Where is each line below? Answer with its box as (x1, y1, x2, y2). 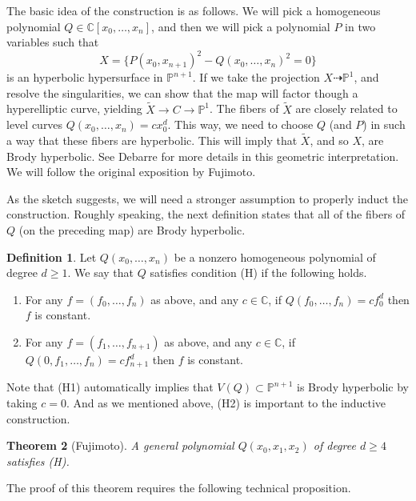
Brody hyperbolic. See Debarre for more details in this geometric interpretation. (6, 147, 399, 164)
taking (6, 395, 38, 411)
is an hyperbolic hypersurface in (6, 69, 163, 86)
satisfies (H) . (6, 452, 70, 469)
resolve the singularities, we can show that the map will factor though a (6, 84, 358, 101)
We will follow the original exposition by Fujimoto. (6, 163, 256, 180)
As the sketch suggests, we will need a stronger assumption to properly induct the (6, 190, 409, 206)
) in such (362, 116, 406, 133)
